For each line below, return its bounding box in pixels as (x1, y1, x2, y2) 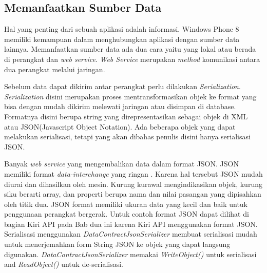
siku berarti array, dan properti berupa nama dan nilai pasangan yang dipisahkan (4, 188, 261, 199)
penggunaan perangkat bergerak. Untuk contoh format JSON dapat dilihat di (4, 208, 249, 219)
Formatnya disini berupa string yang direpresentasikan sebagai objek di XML (4, 111, 248, 121)
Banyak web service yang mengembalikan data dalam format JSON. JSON (4, 158, 239, 169)
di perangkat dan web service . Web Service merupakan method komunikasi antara (4, 53, 260, 64)
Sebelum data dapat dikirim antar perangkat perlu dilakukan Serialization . (4, 81, 241, 92)
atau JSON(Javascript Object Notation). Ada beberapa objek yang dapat (4, 121, 236, 132)
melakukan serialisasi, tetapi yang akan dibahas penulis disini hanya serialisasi (4, 131, 251, 142)
